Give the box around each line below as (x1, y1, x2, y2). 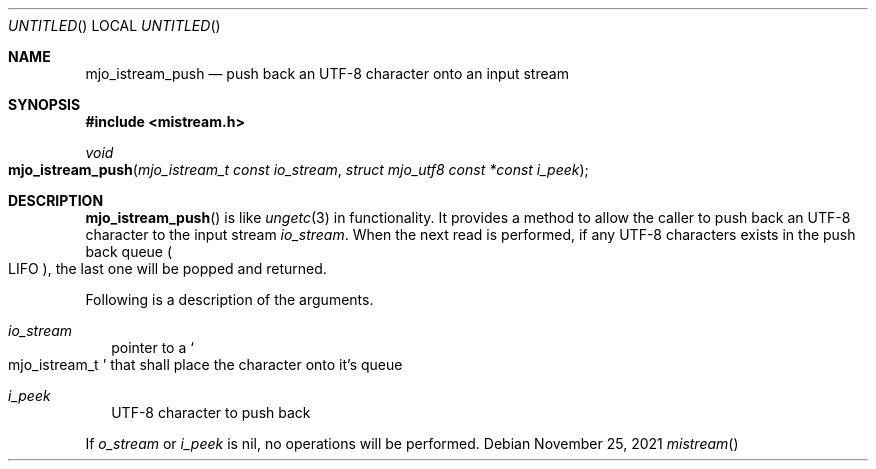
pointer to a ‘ (111, 339, 194, 356)
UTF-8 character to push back (111, 404, 311, 421)
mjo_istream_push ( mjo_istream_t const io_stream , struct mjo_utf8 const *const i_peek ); (8, 161, 589, 178)
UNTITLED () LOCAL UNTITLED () (8, 17, 221, 34)
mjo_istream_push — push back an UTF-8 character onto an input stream (85, 65, 569, 82)
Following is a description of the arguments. (85, 291, 374, 308)
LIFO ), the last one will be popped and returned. (8, 260, 327, 277)
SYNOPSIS (8, 96, 81, 113)
